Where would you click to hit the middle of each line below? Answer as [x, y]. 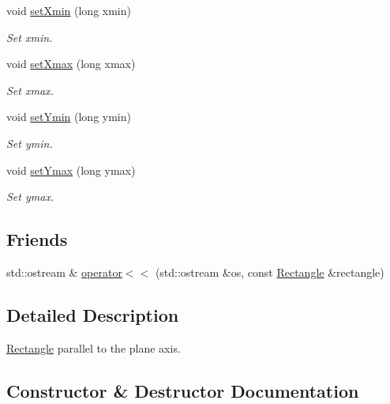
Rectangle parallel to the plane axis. [94, 347]
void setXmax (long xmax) [71, 64]
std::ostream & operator [64, 272]
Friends [37, 239]
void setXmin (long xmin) [69, 10]
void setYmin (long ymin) [69, 117]
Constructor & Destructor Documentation [183, 390]
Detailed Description [93, 314]
